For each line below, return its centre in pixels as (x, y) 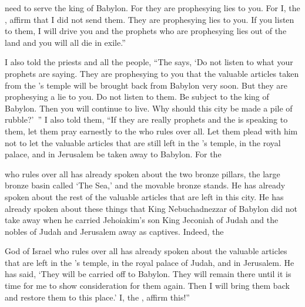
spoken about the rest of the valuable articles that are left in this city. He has (144, 196)
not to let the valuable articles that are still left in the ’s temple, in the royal (143, 142)
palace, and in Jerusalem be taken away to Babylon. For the (113, 154)
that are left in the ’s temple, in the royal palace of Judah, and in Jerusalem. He (150, 262)
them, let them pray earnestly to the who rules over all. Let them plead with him (151, 131)
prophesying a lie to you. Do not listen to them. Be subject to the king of (137, 97)
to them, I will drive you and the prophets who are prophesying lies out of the (146, 31)
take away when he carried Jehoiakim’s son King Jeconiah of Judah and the (142, 220)
